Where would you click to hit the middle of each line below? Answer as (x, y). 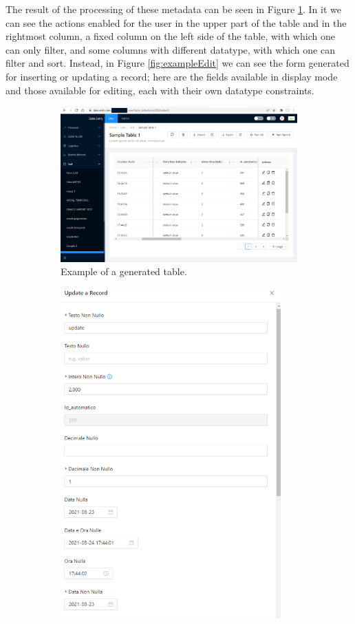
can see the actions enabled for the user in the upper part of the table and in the (176, 22)
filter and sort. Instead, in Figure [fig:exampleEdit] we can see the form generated (177, 63)
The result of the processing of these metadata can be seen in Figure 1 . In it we (173, 9)
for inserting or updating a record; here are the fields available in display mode (172, 76)
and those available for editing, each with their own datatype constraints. (160, 90)
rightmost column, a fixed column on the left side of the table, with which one (170, 36)
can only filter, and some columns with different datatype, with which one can (170, 49)
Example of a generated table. (124, 271)
